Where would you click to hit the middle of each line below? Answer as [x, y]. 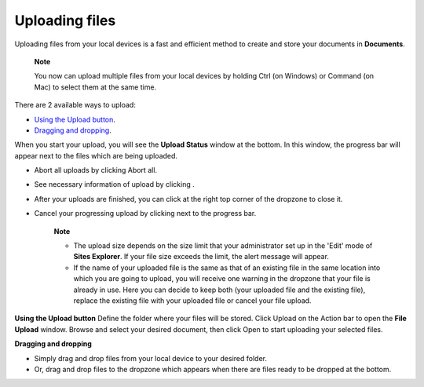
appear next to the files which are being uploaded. [96, 155]
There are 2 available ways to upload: [75, 105]
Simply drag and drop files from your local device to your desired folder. [150, 358]
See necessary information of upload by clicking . [115, 184]
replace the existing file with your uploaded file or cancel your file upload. [192, 300]
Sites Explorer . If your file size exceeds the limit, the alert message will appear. [201, 257]
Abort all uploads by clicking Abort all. [95, 170]
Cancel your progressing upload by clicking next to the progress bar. [145, 214]
